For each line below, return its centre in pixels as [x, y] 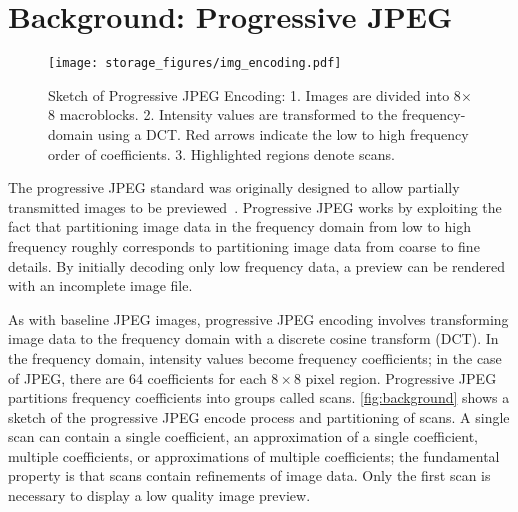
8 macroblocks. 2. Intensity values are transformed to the [223, 114]
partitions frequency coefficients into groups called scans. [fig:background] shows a [259, 397]
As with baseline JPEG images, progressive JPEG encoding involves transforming [258, 318]
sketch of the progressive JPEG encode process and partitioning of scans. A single [259, 416]
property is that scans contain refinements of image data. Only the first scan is [249, 475]
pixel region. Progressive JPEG [401, 377]
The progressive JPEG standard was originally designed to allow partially [234, 187]
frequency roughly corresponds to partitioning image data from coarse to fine [244, 245]
